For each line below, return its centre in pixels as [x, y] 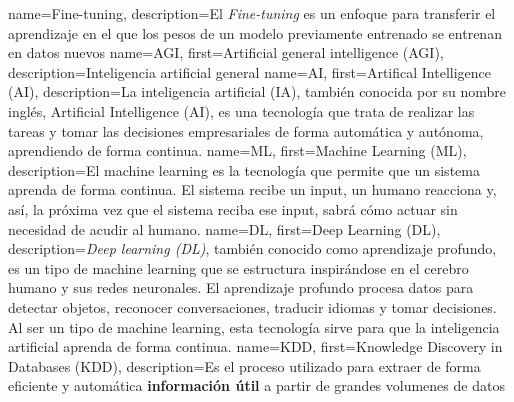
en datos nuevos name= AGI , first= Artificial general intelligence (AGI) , [226, 52]
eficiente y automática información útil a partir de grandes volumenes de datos [256, 385]
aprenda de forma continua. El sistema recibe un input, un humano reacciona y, [252, 189]
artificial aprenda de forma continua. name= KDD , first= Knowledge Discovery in [255, 346]
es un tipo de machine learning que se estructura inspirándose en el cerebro [238, 267]
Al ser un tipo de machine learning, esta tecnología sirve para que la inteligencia [254, 326]
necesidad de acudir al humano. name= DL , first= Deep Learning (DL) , [224, 228]
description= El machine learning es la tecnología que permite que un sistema [244, 169]
